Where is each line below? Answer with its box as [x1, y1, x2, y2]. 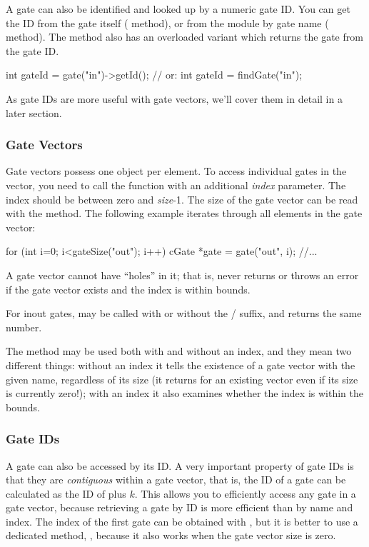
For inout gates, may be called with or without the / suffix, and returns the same [6, 306, 362, 321]
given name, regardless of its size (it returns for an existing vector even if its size [6, 371, 358, 386]
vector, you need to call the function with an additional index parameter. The [6, 177, 346, 192]
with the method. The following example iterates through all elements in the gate [6, 206, 363, 221]
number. [6, 319, 42, 334]
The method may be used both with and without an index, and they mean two [6, 343, 352, 358]
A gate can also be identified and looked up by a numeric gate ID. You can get [6, 1, 350, 16]
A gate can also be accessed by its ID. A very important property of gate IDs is [6, 458, 354, 473]
